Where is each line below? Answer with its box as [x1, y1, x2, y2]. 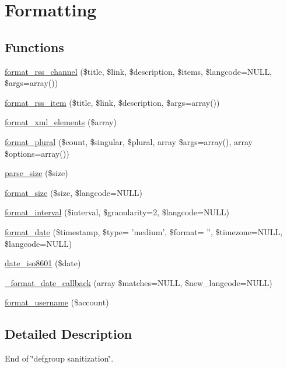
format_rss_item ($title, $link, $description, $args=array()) [5, 96, 220, 108]
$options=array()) [5, 147, 69, 159]
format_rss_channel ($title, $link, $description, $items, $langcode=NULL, [5, 65, 272, 77]
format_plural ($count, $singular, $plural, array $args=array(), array [5, 135, 253, 147]
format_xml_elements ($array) [5, 116, 117, 128]
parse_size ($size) [5, 167, 68, 179]
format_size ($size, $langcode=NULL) [5, 186, 142, 198]
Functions [5, 37, 64, 56]
